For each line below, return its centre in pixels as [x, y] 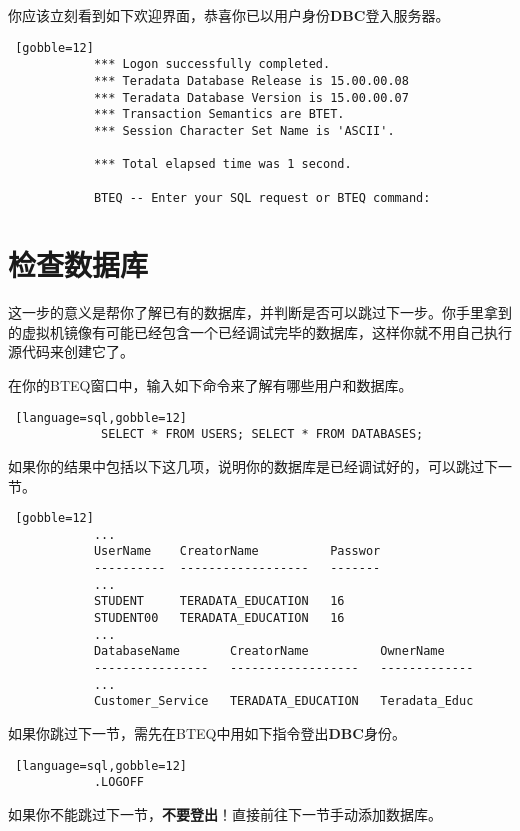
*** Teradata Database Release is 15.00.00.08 [251, 80]
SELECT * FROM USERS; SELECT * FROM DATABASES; [262, 434]
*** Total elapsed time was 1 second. [222, 164]
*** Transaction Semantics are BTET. [219, 114]
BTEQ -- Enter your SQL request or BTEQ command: [262, 197]
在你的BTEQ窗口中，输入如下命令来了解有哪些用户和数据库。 [210, 385]
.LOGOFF [119, 782]
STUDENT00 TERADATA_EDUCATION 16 [219, 618]
